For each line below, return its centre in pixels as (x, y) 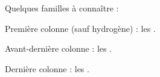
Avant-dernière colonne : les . (59, 48)
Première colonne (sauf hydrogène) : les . (80, 28)
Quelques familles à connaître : (62, 8)
